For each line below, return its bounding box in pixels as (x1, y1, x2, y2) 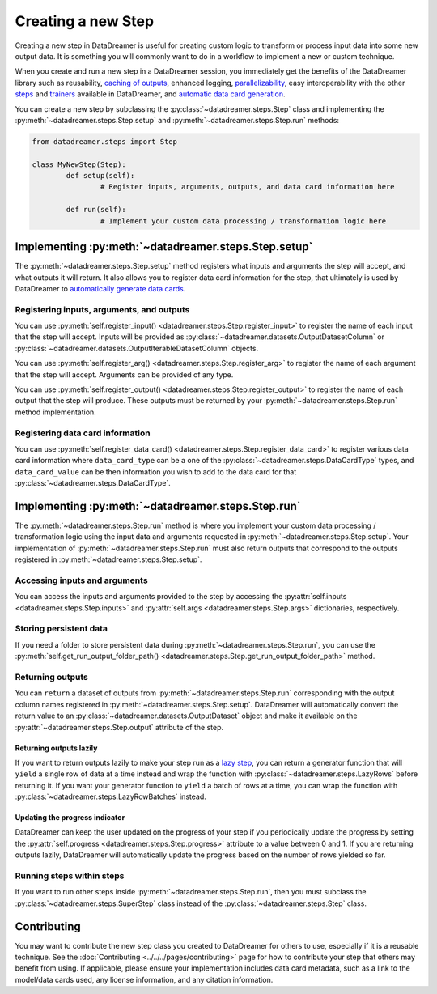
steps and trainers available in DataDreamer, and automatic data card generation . (15, 89, 286, 99)
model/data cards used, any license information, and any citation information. (15, 975, 274, 984)
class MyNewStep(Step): (32, 159, 127, 169)
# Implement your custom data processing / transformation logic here (100, 216, 387, 226)
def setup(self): (66, 171, 135, 181)
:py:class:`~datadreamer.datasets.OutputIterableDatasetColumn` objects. (15, 343, 259, 353)
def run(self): (66, 205, 127, 215)
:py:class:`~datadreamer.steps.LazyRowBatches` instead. (15, 792, 206, 801)
